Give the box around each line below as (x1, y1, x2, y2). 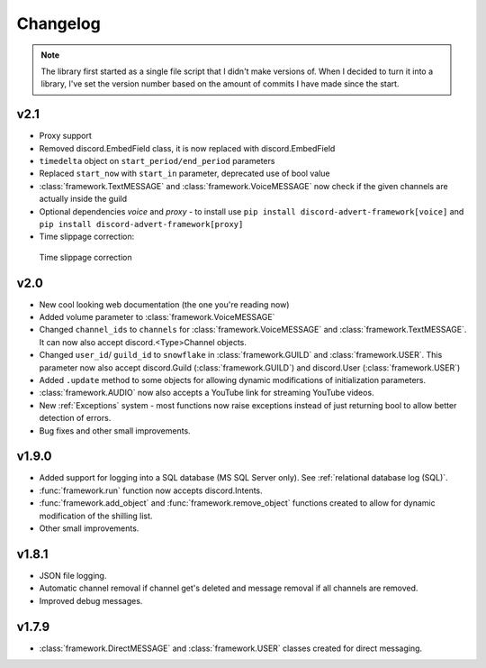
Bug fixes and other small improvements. (39, 425, 191, 436)
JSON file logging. (39, 570, 107, 581)
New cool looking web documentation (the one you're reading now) (39, 298, 290, 310)
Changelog (16, 14, 101, 33)
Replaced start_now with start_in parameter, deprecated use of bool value (39, 168, 330, 179)
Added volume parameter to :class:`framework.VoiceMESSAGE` (39, 312, 275, 323)
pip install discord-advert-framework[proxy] (39, 219, 244, 229)
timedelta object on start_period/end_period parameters (39, 156, 275, 167)
